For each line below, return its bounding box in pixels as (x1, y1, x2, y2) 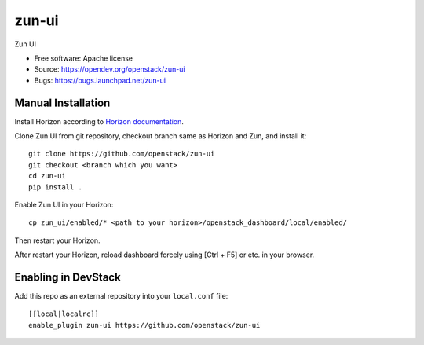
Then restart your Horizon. (14, 236, 101, 245)
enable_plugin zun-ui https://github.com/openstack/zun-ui (28, 321, 261, 329)
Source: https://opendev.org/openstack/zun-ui (34, 64, 185, 74)
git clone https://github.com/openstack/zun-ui (28, 149, 215, 159)
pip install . (28, 182, 82, 192)
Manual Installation (14, 96, 111, 109)
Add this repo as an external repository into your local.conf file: (14, 292, 228, 301)
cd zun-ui (28, 171, 66, 181)
